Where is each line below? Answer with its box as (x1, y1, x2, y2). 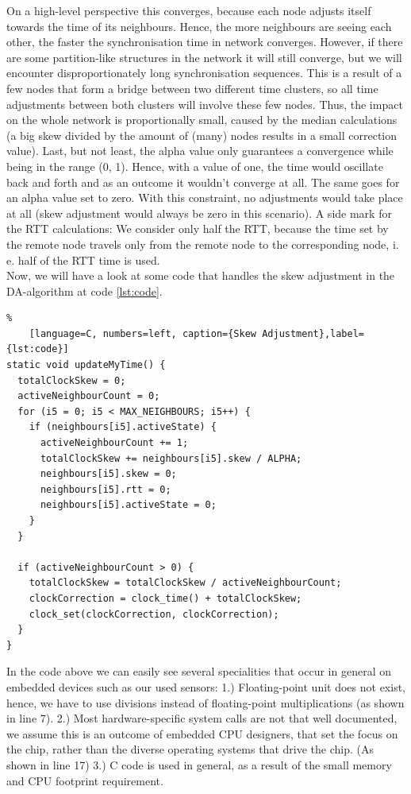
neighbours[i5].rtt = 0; (40, 483, 171, 495)
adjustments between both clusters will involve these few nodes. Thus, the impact (6, 95, 403, 112)
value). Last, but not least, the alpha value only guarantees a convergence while (6, 142, 394, 159)
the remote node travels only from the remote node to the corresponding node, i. (6, 235, 399, 252)
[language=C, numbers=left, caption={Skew (29, 327, 256, 339)
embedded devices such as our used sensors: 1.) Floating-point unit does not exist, (6, 678, 406, 695)
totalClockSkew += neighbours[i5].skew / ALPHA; (40, 452, 302, 464)
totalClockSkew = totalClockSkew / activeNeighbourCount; (29, 577, 342, 589)
